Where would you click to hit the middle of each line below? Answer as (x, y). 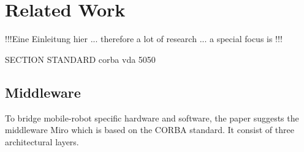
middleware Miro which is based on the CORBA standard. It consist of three (150, 130)
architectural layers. (42, 141)
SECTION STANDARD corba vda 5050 (80, 59)
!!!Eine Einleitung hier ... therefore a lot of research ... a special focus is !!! (144, 39)
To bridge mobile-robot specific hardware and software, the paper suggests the (152, 118)
